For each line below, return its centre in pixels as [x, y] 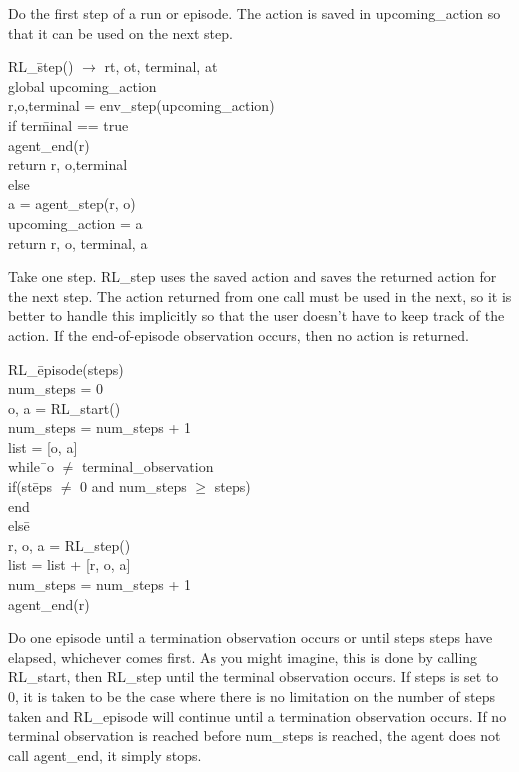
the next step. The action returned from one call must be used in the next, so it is [260, 295]
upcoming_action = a [75, 222]
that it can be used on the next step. [120, 32]
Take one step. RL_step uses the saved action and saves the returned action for [252, 276]
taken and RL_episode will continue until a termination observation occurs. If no [257, 715]
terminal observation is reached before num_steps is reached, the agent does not [254, 735]
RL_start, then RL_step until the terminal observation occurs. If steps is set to [253, 676]
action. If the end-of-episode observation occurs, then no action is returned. [238, 334]
